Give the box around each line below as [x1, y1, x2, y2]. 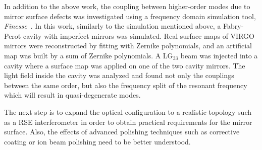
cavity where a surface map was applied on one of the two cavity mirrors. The [4, 60, 245, 70]
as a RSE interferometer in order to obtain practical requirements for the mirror [4, 116, 252, 127]
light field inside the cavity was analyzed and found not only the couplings [4, 70, 234, 81]
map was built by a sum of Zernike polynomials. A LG [4, 50, 173, 60]
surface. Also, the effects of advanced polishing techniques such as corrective [4, 126, 240, 137]
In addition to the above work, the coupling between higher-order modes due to [4, 1, 250, 11]
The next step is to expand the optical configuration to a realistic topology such [4, 106, 251, 117]
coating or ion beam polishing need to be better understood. [4, 136, 191, 146]
